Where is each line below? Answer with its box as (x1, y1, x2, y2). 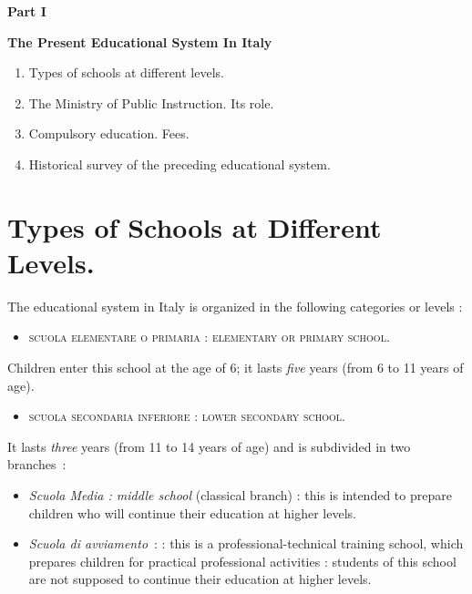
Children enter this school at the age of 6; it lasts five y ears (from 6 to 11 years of (7, 358, 464, 377)
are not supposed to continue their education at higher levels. (28, 569, 372, 589)
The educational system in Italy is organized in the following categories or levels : (7, 296, 463, 315)
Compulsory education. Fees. (28, 124, 190, 143)
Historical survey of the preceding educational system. (28, 154, 331, 173)
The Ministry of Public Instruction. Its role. (28, 93, 274, 112)
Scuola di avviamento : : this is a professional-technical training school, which (28, 534, 464, 553)
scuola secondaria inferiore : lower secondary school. (28, 406, 345, 425)
